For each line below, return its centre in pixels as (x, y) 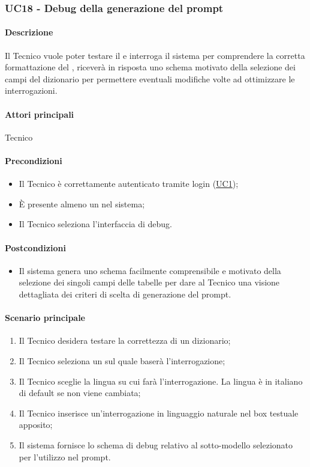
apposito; (36, 425)
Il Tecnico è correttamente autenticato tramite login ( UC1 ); (129, 184)
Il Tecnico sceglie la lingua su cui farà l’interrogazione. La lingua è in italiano (161, 381)
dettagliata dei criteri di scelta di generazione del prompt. (125, 294)
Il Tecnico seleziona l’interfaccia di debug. (96, 224)
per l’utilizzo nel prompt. (65, 456)
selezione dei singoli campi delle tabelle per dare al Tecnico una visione (149, 282)
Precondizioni (34, 160)
